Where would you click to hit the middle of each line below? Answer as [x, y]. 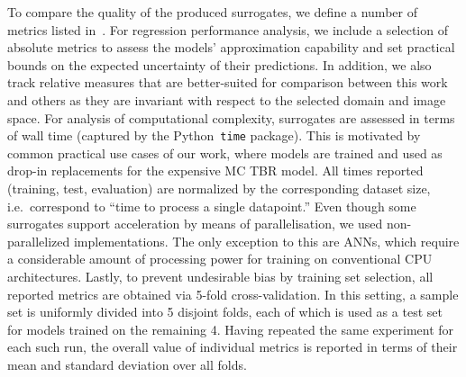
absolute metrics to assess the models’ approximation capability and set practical [231, 47]
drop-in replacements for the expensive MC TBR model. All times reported [215, 171]
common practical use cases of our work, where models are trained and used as [225, 153]
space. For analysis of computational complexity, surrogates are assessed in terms [231, 117]
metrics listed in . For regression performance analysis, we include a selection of [228, 29]
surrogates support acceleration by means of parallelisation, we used [195, 224]
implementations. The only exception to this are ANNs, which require [266, 241]
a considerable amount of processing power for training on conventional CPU [220, 259]
